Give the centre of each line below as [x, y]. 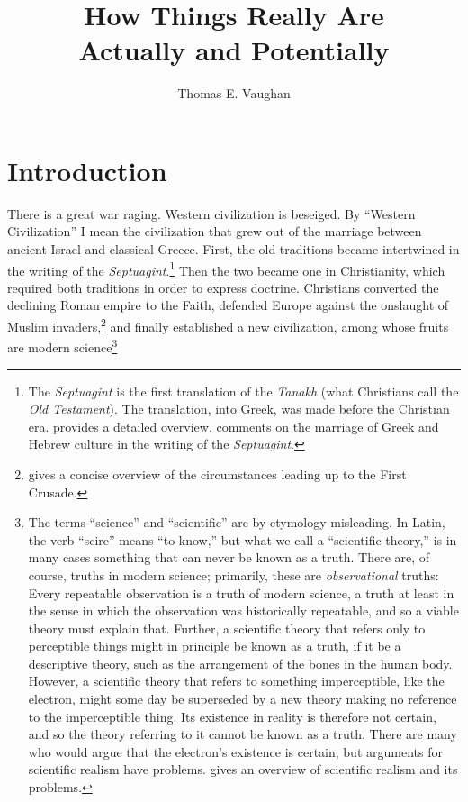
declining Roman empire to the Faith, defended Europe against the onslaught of [228, 305]
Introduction [87, 170]
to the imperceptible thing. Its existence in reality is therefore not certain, [232, 716]
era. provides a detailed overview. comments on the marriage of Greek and [234, 426]
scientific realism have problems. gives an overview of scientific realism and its [243, 769]
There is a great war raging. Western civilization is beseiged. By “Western [211, 213]
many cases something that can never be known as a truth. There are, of [229, 557]
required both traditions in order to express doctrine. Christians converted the [223, 287]
